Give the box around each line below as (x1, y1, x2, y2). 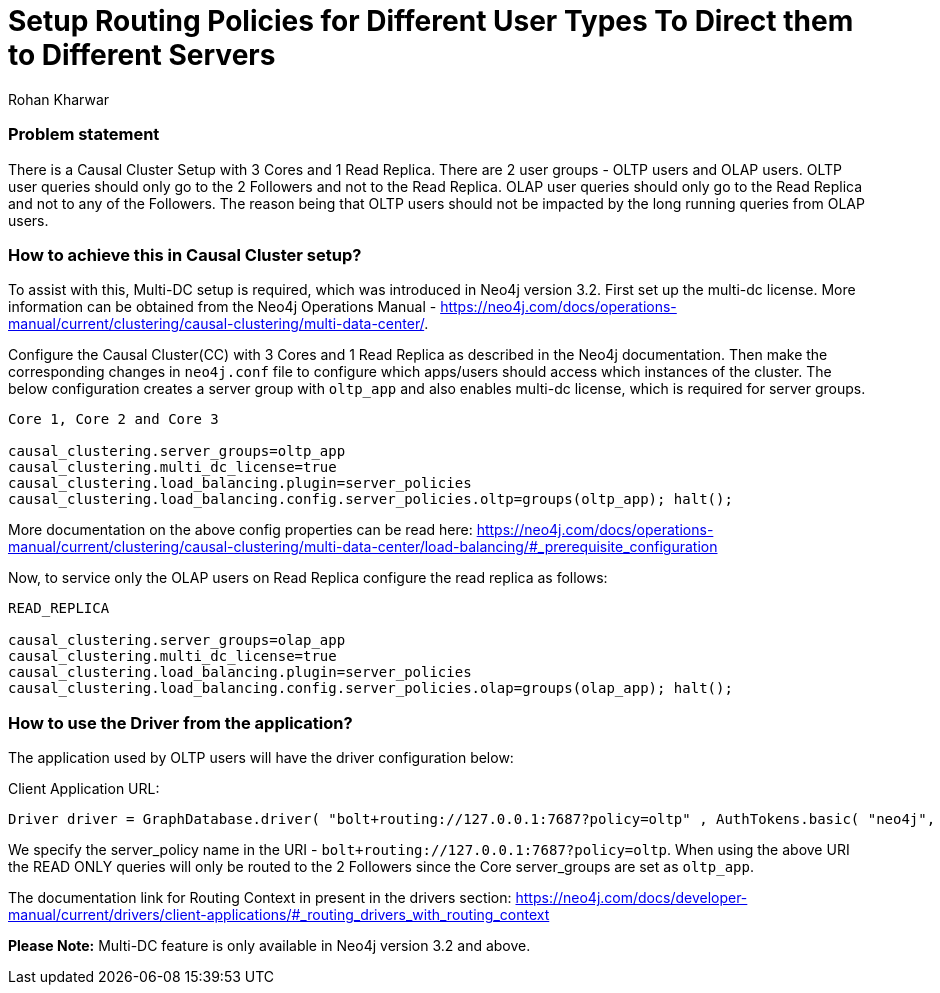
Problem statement (8, 124, 160, 145)
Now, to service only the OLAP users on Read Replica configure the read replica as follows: (8, 569, 608, 587)
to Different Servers (8, 38, 276, 72)
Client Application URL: (8, 780, 160, 797)
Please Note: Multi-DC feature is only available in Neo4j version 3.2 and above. (8, 937, 531, 954)
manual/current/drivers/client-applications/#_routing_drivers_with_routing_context (8, 906, 550, 923)
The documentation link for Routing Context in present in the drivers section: (8, 889, 512, 906)
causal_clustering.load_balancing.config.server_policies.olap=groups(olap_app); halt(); (8, 680, 733, 697)
